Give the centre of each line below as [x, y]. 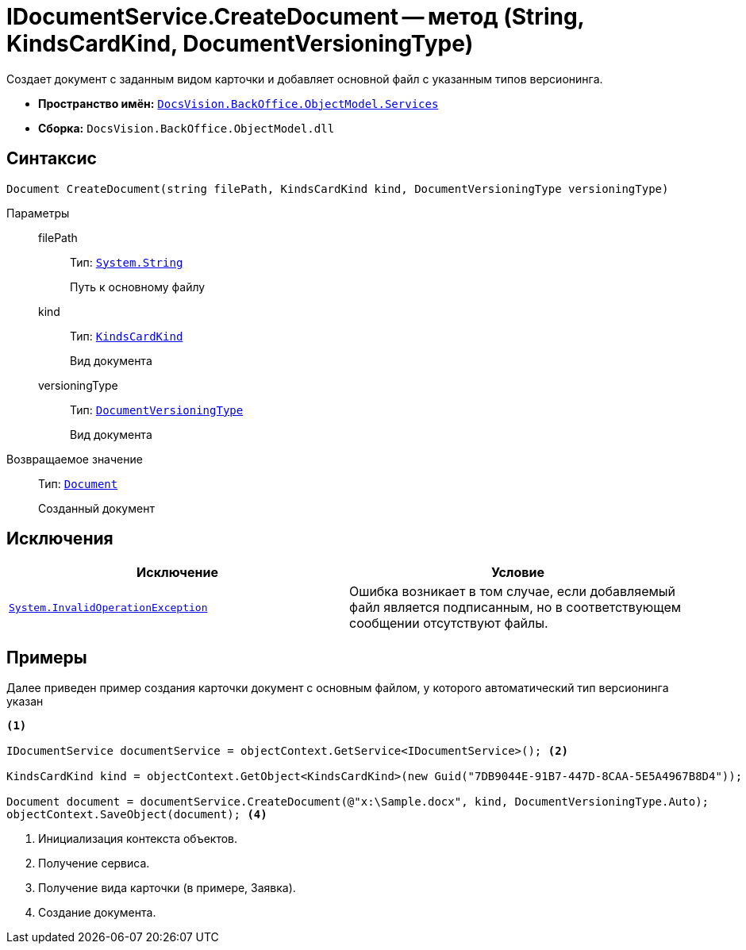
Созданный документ [96, 508]
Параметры [38, 213]
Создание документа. [97, 913]
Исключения [60, 539]
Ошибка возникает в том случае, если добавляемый [513, 592]
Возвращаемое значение [75, 459]
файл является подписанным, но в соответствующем [515, 608]
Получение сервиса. [94, 863]
